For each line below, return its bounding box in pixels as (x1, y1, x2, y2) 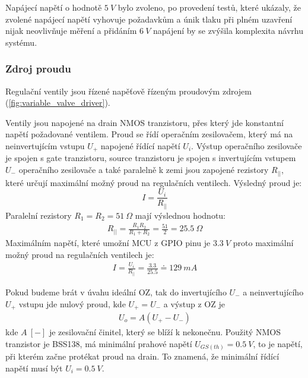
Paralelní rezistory (5, 209, 72, 221)
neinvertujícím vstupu (5, 139, 85, 152)
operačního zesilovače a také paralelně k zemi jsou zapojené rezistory (18, 163, 269, 176)
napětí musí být (5, 361, 63, 374)
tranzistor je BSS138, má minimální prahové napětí (5, 337, 192, 349)
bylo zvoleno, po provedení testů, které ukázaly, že (118, 1, 301, 13)
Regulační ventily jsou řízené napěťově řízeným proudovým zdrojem (5, 84, 252, 97)
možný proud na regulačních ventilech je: (5, 248, 154, 260)
